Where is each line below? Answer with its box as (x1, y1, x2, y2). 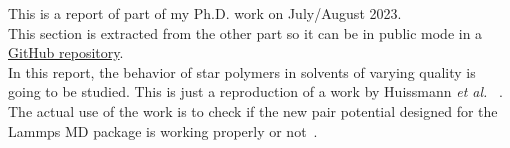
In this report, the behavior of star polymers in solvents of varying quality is (8, 61, 476, 82)
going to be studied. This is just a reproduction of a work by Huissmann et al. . (8, 81, 503, 102)
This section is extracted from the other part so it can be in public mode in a (8, 22, 483, 43)
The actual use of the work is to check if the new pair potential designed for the (8, 100, 498, 121)
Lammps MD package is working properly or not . (8, 120, 318, 141)
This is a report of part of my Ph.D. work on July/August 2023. (8, 3, 402, 23)
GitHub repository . (8, 42, 124, 63)
